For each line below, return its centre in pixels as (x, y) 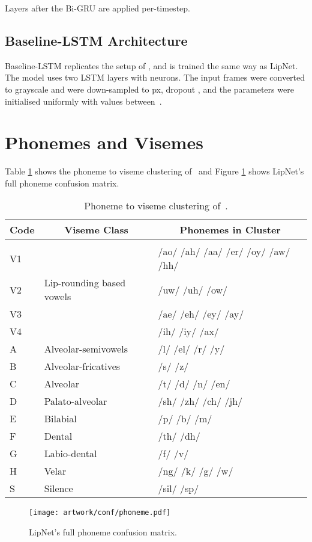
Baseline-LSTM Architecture (96, 40)
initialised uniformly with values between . (83, 101)
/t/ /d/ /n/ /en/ (194, 384)
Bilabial (60, 419)
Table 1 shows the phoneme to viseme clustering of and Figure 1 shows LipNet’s (154, 171)
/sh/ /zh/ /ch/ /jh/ (200, 401)
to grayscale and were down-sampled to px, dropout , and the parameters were (149, 89)
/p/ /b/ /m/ (185, 419)
